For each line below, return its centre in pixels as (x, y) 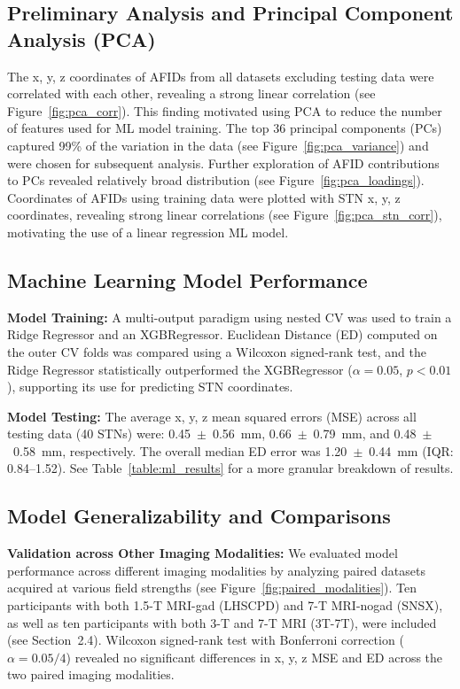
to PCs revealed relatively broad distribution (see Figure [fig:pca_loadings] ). (216, 180)
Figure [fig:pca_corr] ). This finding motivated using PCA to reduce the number (225, 110)
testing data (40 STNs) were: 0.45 (99, 434)
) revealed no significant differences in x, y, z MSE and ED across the (254, 657)
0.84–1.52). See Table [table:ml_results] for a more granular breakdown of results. (230, 468)
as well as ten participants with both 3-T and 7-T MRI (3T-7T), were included (222, 622)
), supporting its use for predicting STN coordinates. (150, 387)
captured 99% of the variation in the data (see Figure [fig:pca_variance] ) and (218, 145)
